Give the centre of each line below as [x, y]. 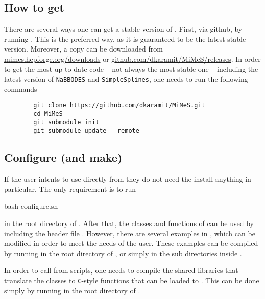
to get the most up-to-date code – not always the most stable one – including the [131, 69]
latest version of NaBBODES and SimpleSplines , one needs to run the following [126, 79]
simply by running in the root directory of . [72, 290]
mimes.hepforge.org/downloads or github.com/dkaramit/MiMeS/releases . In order [132, 58]
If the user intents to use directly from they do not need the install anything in [128, 179]
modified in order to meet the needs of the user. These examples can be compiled [131, 243]
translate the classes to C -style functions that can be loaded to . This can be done [132, 280]
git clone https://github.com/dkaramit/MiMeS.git [119, 105]
